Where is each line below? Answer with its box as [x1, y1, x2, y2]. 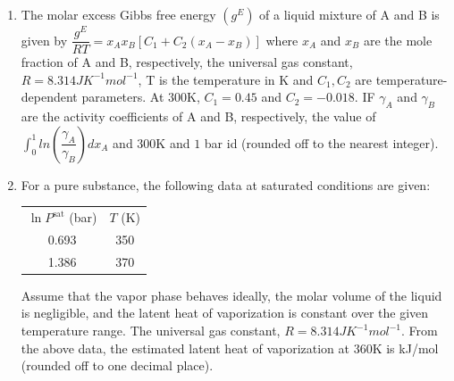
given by [21, 30, 68, 49]
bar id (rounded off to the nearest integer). [204, 133, 439, 152]
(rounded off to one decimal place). [21, 356, 214, 375]
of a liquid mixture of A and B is [259, 5, 440, 23]
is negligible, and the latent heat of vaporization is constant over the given [21, 303, 429, 322]
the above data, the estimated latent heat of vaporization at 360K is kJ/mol [21, 338, 439, 357]
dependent [21, 87, 78, 106]
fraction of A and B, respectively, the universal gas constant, [21, 53, 353, 71]
